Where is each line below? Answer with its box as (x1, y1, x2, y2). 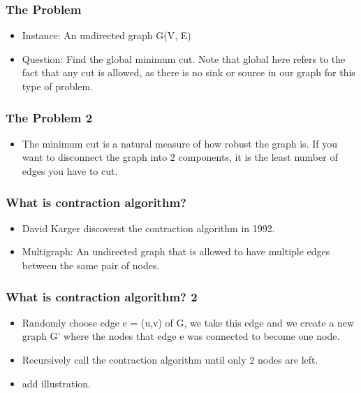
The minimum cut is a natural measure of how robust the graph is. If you (22, 136, 337, 150)
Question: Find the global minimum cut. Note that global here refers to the (22, 51, 346, 66)
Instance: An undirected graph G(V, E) (22, 28, 191, 43)
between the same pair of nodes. (22, 258, 160, 272)
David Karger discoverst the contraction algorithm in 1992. (22, 220, 275, 235)
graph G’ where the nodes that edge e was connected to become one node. (22, 329, 340, 343)
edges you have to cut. (22, 164, 118, 178)
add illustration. (22, 376, 91, 390)
